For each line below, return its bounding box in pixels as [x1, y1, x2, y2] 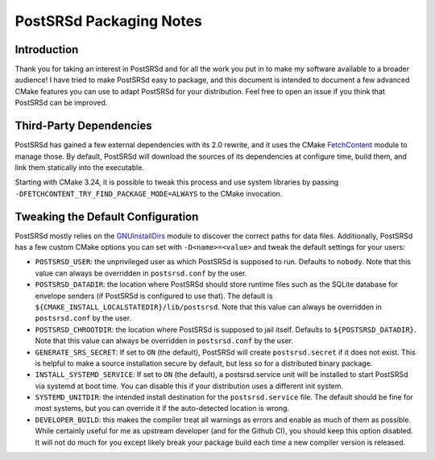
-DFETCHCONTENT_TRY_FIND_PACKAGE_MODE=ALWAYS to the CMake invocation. [14, 189, 283, 198]
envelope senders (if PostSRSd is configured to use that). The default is [35, 291, 273, 300]
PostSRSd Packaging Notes [14, 12, 203, 30]
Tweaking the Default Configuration [14, 209, 199, 223]
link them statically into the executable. [14, 162, 145, 172]
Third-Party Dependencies [14, 119, 152, 133]
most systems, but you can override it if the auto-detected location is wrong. [35, 404, 290, 413]
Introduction [14, 43, 79, 56]
